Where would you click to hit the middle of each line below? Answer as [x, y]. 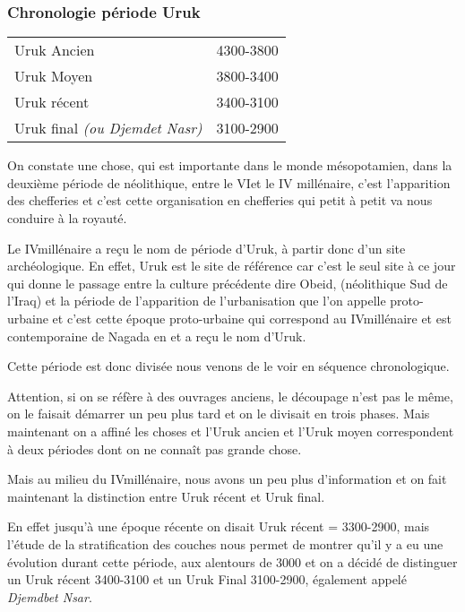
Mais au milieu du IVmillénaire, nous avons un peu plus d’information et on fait [227, 479]
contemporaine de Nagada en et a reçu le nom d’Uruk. [157, 336]
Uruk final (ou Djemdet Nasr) [108, 128]
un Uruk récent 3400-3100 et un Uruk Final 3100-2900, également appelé [207, 579]
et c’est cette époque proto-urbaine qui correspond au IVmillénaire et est [252, 318]
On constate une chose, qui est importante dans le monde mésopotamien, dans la [230, 165]
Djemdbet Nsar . [50, 596]
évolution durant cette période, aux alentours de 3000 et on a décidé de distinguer [232, 561]
